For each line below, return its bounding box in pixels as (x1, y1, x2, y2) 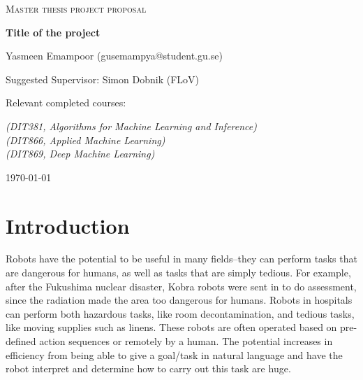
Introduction (6, 211, 130, 239)
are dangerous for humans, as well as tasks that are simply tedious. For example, (6, 265, 351, 280)
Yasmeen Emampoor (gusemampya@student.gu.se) (6, 48, 223, 63)
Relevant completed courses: (6, 95, 126, 110)
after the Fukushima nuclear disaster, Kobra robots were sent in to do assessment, (6, 279, 357, 293)
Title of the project (6, 24, 101, 39)
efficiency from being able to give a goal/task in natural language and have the (6, 347, 343, 362)
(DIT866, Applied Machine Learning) (6, 132, 165, 147)
